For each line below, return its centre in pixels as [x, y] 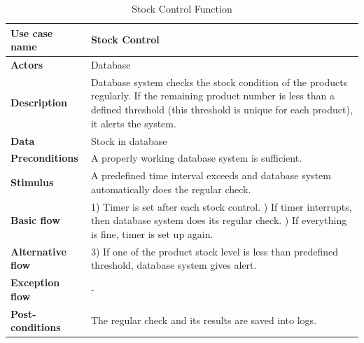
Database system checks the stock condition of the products [219, 82]
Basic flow [35, 220]
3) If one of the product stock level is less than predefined [215, 251]
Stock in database [129, 140]
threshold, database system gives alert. [174, 265]
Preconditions [44, 158]
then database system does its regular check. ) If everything [219, 220]
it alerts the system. [133, 123]
